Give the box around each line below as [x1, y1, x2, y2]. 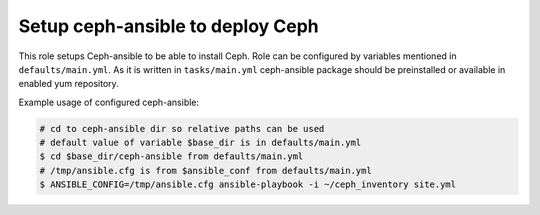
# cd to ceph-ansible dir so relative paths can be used [39, 123, 325, 134]
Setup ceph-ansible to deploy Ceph [18, 15, 319, 37]
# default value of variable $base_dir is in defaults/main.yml [39, 137, 362, 149]
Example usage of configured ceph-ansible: [18, 96, 200, 108]
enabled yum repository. [18, 78, 119, 90]
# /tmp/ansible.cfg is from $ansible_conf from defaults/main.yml [39, 165, 372, 176]
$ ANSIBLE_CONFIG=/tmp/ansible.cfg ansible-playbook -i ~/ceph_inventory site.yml [39, 179, 457, 190]
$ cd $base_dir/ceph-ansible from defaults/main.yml [39, 151, 304, 162]
